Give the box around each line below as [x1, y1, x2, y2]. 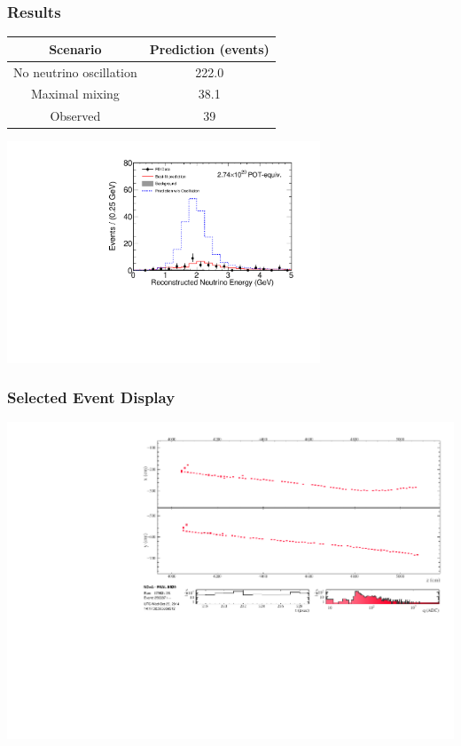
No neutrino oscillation [13, 62, 137, 81]
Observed [50, 107, 101, 125]
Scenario [49, 39, 102, 58]
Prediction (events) [149, 39, 270, 58]
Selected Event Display [7, 386, 176, 409]
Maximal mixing [30, 84, 120, 103]
